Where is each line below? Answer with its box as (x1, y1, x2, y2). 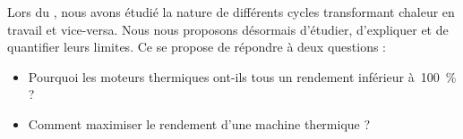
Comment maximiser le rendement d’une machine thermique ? (28, 114, 371, 133)
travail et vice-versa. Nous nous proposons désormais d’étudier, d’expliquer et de (7, 20, 449, 38)
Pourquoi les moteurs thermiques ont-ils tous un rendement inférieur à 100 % (28, 67, 457, 86)
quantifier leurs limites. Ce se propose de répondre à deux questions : (7, 37, 386, 56)
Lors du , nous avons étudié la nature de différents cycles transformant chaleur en (7, 3, 455, 20)
